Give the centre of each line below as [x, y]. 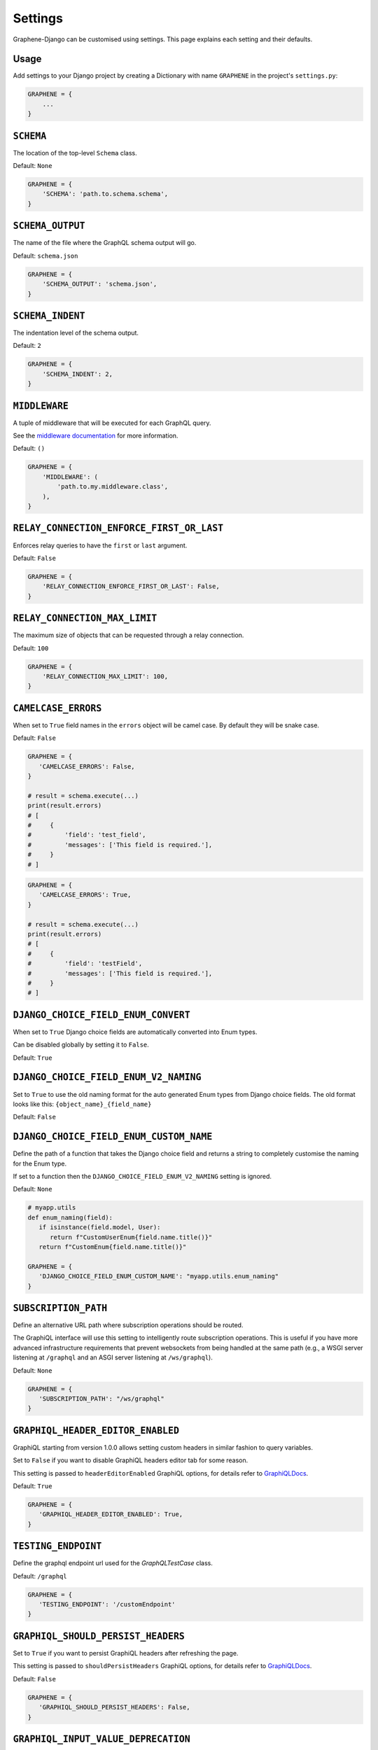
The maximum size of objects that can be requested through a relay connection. [128, 635]
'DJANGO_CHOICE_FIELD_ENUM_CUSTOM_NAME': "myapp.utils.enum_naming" [159, 1276]
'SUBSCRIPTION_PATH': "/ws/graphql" [101, 1399]
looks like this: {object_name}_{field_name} [82, 1104]
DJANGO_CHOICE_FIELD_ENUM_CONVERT [101, 1015]
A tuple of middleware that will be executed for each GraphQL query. [112, 423]
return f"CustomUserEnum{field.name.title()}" [131, 1237]
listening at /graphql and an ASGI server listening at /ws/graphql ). [113, 1357]
